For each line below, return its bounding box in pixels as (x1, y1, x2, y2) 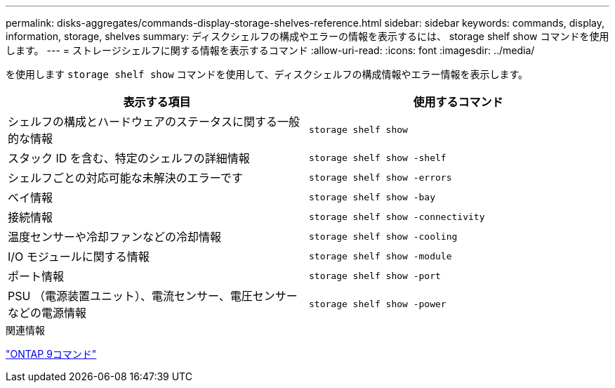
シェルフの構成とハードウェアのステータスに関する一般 (8, 115, 300, 129)
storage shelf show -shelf (309, 152, 447, 163)
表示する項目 (123, 95, 191, 109)
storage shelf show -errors (309, 172, 452, 183)
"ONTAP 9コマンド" (6, 348, 97, 360)
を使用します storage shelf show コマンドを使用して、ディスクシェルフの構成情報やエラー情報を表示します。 (6, 68, 529, 80)
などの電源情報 (8, 306, 87, 320)
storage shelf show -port (309, 270, 441, 281)
